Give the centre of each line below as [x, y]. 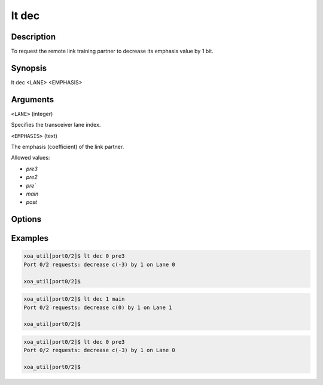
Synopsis [29, 68]
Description [33, 37]
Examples [30, 238]
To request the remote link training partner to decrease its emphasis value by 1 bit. [112, 51]
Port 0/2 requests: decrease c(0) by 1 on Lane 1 [98, 307]
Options [26, 219]
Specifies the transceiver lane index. [56, 125]
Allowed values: [31, 158]
